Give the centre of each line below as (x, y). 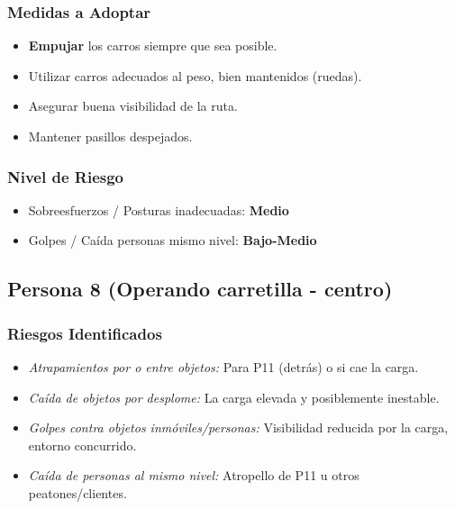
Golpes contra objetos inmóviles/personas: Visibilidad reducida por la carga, (238, 427)
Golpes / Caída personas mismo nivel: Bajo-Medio (173, 240)
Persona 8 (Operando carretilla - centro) (200, 289)
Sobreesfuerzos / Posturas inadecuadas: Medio (159, 209)
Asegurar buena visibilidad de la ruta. (133, 106)
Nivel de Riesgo (65, 176)
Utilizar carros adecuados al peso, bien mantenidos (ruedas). (195, 75)
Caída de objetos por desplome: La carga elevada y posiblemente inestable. (234, 397)
